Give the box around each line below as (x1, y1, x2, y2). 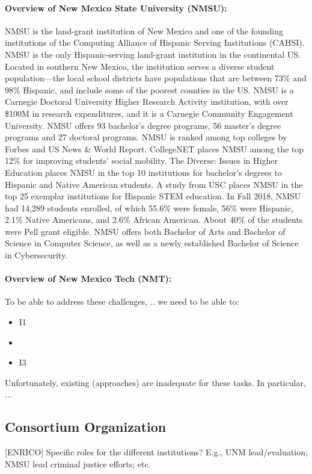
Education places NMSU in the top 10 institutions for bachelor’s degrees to (5, 166, 282, 178)
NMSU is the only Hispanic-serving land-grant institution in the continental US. (5, 48, 301, 60)
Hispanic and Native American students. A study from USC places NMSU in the (5, 178, 303, 190)
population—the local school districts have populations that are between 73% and (5, 72, 307, 84)
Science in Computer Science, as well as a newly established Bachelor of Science (5, 237, 299, 249)
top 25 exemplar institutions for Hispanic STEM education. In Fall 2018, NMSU (5, 190, 301, 202)
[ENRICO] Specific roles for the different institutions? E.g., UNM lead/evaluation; (5, 446, 308, 458)
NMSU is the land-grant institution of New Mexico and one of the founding (5, 24, 284, 37)
